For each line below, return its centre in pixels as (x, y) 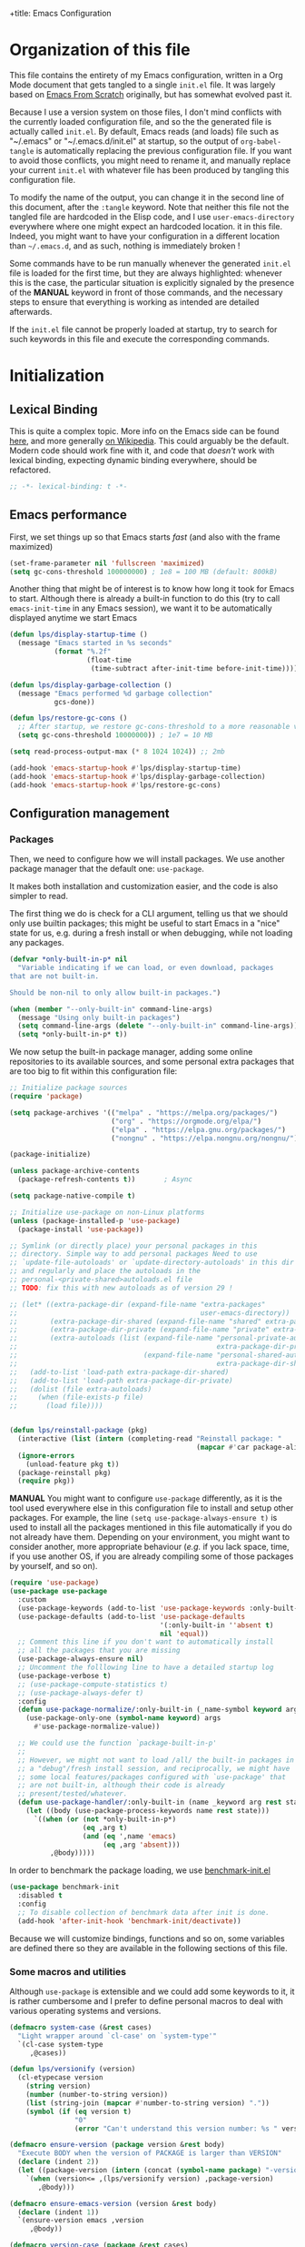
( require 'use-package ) (54, 1583)
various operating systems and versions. (85, 2010)
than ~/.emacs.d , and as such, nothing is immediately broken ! (125, 246)
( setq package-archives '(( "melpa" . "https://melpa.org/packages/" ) (144, 1113)
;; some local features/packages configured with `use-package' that (152, 1777)
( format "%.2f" (83, 652)
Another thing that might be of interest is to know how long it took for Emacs (152, 589)
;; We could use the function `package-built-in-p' (118, 1743)
